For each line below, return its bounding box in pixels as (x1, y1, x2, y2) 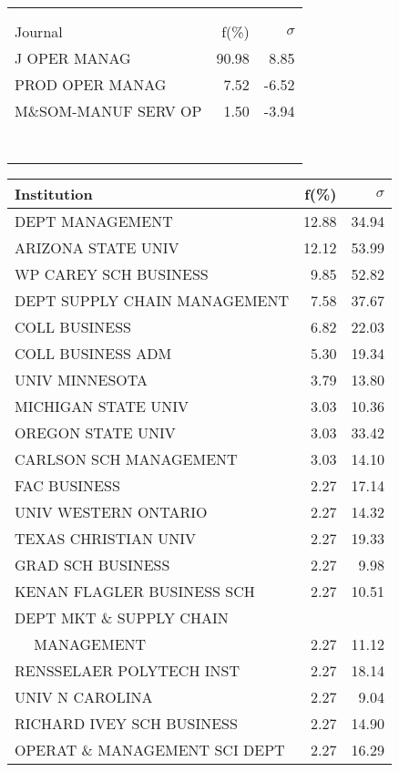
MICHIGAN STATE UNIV (15, 396, 189, 417)
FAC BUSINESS (15, 475, 120, 496)
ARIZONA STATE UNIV (15, 237, 179, 258)
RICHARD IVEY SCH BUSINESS (15, 713, 238, 734)
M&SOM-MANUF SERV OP (15, 100, 202, 121)
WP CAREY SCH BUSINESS (15, 263, 209, 284)
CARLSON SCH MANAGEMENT (15, 448, 238, 469)
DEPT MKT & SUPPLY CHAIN (15, 607, 229, 628)
